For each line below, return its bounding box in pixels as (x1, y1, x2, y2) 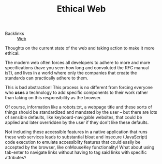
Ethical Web (57, 3, 106, 15)
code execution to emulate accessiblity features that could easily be (5, 139, 141, 145)
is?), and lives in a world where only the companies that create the (5, 70, 137, 76)
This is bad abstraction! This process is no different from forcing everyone (5, 85, 153, 90)
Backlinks (5, 30, 24, 37)
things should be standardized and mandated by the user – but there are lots (5, 109, 157, 115)
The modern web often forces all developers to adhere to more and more (5, 60, 150, 66)
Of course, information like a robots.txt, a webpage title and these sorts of (5, 104, 152, 110)
